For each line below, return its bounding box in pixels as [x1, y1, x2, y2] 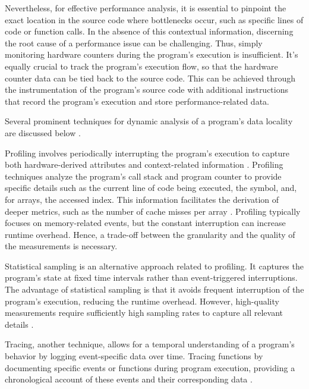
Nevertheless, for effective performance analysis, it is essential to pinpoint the [5, 2, 286, 14]
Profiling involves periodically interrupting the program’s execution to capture [5, 146, 290, 159]
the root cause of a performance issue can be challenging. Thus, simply [5, 36, 263, 49]
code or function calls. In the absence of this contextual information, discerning [5, 25, 294, 37]
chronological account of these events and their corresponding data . [5, 373, 253, 385]
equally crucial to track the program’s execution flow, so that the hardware [5, 59, 278, 72]
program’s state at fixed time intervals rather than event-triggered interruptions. [5, 271, 298, 284]
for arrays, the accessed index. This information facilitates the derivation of [5, 193, 279, 205]
